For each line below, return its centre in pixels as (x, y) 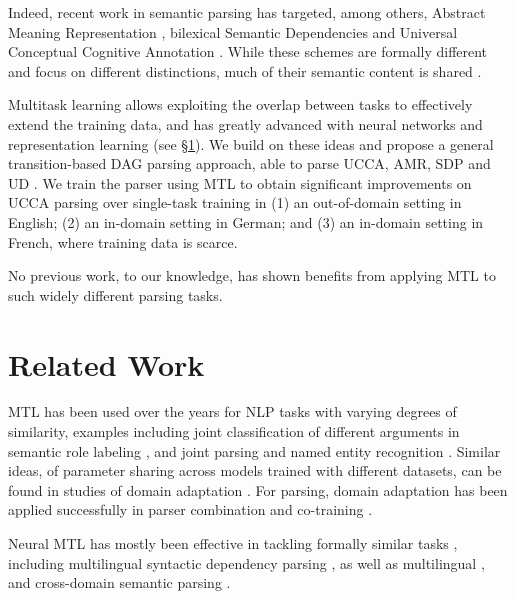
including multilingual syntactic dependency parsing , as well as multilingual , (246, 562)
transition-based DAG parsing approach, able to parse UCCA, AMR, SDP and (249, 163)
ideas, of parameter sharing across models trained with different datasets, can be (255, 470)
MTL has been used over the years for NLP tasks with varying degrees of (232, 411)
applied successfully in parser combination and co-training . (190, 509)
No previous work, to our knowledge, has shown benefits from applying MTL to (252, 275)
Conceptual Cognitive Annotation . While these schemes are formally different (248, 51)
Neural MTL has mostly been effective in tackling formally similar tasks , (233, 543)
